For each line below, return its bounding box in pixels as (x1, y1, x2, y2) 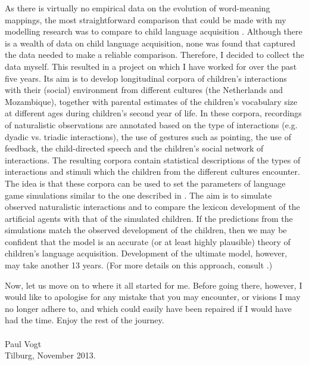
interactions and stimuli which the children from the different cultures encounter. (5, 165, 300, 178)
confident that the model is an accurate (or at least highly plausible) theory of (5, 235, 291, 248)
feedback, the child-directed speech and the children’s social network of (5, 142, 264, 154)
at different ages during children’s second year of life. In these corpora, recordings (5, 107, 302, 119)
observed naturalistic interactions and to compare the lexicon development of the (5, 200, 300, 213)
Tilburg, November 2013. (5, 349, 96, 361)
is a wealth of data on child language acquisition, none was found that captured (5, 36, 295, 49)
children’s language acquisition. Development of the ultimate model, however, (5, 247, 288, 259)
